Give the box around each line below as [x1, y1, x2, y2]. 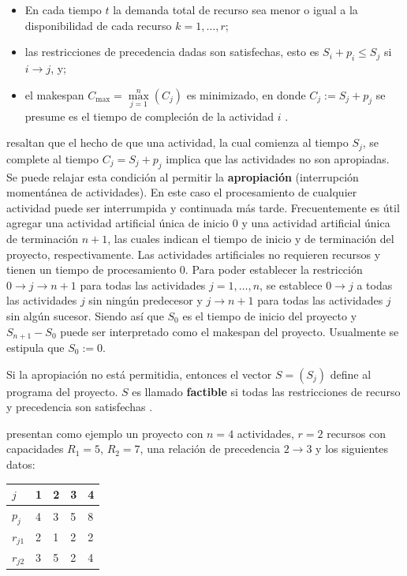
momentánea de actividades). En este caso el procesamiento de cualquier [6, 184, 357, 200]
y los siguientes [316, 440, 389, 457]
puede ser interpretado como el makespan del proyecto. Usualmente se [60, 323, 399, 339]
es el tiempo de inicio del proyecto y [182, 307, 357, 324]
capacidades [6, 440, 64, 457]
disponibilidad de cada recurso [24, 17, 172, 33]
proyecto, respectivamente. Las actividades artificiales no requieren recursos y [6, 245, 381, 262]
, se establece [260, 276, 323, 293]
